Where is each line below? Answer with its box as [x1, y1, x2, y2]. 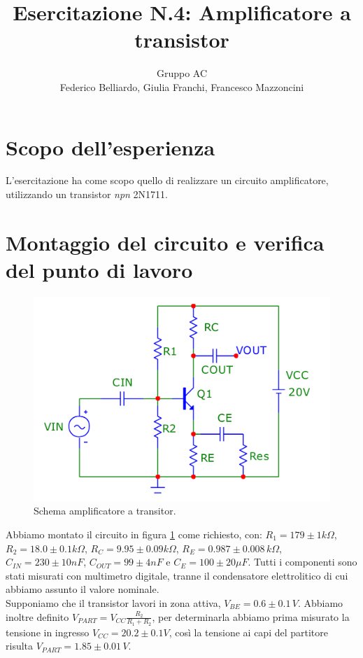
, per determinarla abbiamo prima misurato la [152, 609, 350, 624]
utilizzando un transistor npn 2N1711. [6, 187, 168, 202]
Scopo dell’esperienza [6, 132, 215, 161]
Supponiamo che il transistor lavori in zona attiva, [6, 596, 221, 610]
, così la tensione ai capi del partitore [169, 624, 329, 639]
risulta [6, 638, 34, 653]
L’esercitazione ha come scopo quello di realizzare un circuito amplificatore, [6, 173, 329, 188]
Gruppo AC [156, 66, 208, 80]
